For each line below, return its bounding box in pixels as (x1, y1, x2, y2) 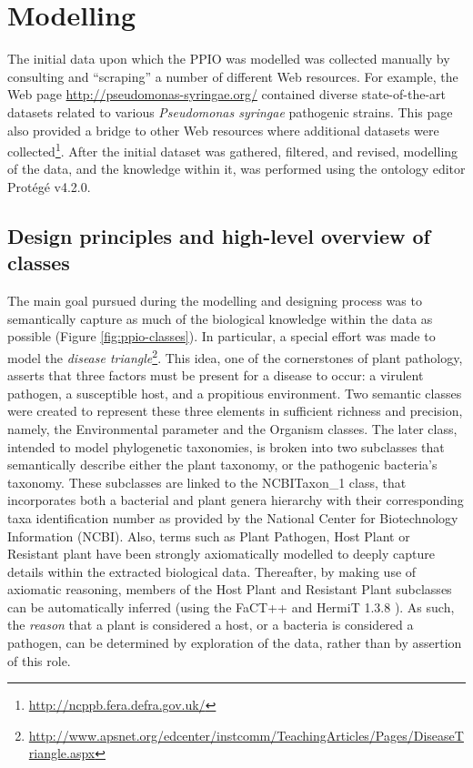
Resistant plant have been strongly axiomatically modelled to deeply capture (7, 544, 435, 563)
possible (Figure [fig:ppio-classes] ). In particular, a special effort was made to (7, 327, 436, 346)
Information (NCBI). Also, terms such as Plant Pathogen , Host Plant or (7, 526, 410, 545)
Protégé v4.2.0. (7, 177, 91, 196)
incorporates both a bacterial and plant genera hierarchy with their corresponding (7, 490, 464, 510)
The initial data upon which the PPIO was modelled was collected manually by (7, 49, 450, 68)
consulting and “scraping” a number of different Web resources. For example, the (7, 66, 458, 86)
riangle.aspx (28, 743, 96, 763)
